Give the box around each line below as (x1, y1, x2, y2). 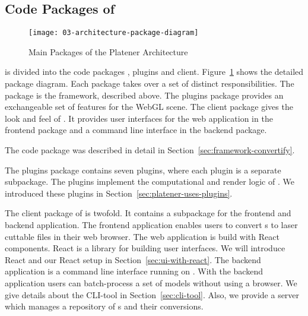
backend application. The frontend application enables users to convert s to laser (5, 218, 298, 230)
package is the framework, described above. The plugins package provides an (5, 89, 284, 101)
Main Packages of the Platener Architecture (28, 45, 188, 58)
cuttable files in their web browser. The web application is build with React (5, 230, 280, 242)
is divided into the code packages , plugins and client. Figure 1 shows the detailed (5, 65, 304, 78)
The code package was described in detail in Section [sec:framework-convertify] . (5, 144, 295, 156)
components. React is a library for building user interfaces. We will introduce (5, 242, 285, 254)
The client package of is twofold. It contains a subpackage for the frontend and (5, 207, 291, 219)
